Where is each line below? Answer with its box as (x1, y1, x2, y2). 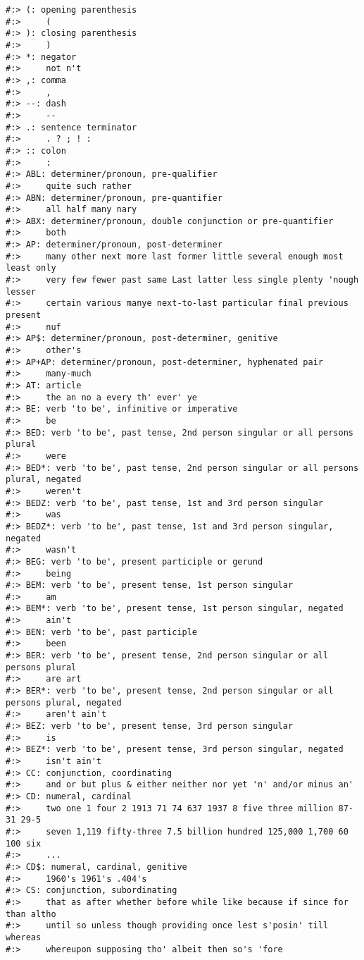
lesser (6, 286, 36, 297)
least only (6, 263, 56, 273)
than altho (6, 909, 56, 919)
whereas (6, 932, 42, 942)
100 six (6, 838, 42, 849)
